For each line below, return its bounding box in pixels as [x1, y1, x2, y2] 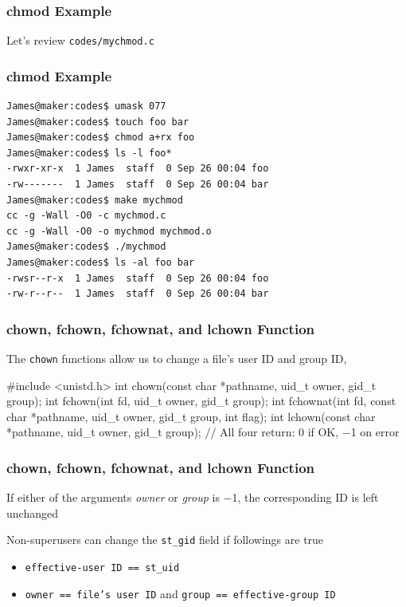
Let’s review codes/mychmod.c [6, 32, 154, 49]
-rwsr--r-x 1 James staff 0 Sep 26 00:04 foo [6, 272, 269, 284]
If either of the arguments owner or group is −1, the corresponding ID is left [6, 489, 379, 506]
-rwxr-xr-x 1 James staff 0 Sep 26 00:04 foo [6, 163, 269, 175]
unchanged [6, 504, 58, 521]
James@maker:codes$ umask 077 [6, 101, 166, 112]
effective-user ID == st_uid [25, 562, 180, 574]
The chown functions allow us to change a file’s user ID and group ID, [6, 350, 347, 367]
